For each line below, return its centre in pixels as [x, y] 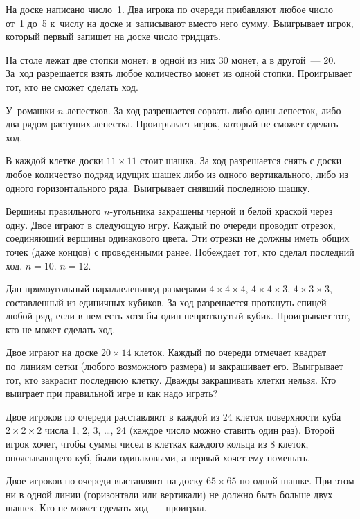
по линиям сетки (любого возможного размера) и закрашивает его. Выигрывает [174, 366]
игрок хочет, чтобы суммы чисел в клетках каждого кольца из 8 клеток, [157, 444]
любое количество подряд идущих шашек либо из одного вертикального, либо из [177, 174]
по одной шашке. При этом [297, 481]
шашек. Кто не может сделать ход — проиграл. [106, 508]
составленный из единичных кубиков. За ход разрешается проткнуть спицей [166, 302]
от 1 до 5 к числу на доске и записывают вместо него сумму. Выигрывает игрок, [180, 23]
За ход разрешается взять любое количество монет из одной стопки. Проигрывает [179, 73]
